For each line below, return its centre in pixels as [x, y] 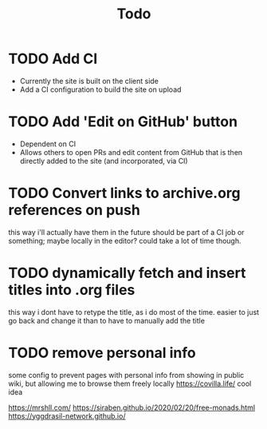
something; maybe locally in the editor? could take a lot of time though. [125, 240]
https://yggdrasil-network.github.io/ [67, 415]
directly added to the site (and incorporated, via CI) [104, 161]
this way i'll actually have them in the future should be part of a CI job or [126, 232]
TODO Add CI [53, 59]
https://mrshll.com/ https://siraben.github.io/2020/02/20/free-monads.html [132, 407]
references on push [75, 211]
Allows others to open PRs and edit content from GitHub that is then [131, 152]
